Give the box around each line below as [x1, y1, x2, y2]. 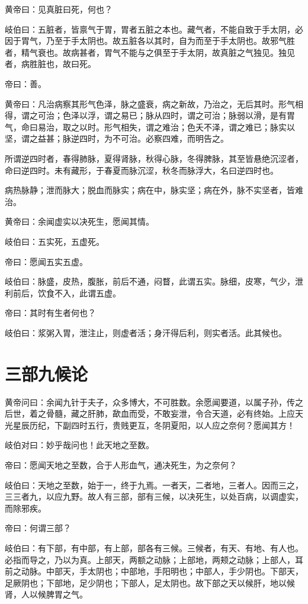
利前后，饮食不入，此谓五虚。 [5, 286, 121, 299]
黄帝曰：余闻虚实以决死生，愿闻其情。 [5, 215, 154, 228]
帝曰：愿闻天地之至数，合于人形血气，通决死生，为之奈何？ [5, 458, 237, 471]
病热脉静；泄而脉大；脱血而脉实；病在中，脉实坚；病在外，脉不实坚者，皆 [5, 184, 295, 196]
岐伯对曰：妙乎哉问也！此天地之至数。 [5, 439, 154, 451]
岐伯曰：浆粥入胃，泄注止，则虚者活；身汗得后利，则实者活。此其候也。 [5, 326, 287, 338]
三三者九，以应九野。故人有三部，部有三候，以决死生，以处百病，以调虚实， [5, 490, 303, 503]
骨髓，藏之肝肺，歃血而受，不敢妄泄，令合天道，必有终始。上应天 [46, 407, 303, 420]
